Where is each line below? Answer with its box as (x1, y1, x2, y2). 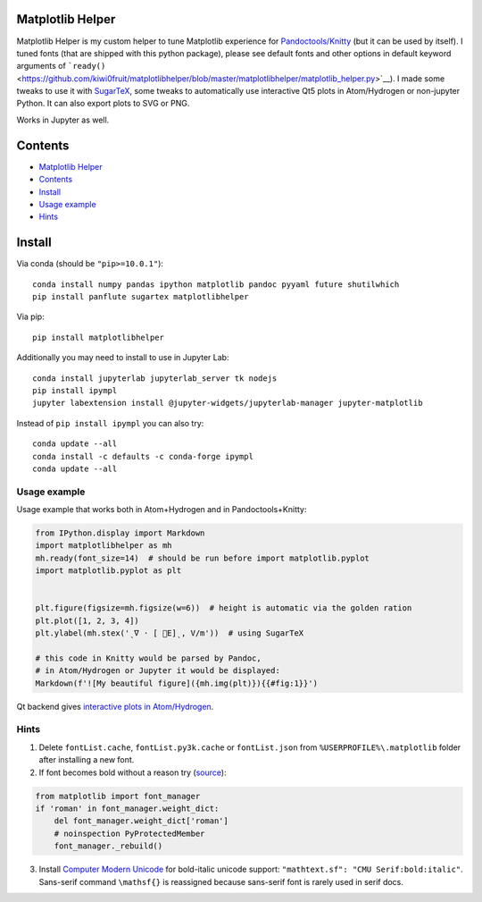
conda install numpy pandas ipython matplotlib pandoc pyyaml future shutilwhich (32, 279, 400, 290)
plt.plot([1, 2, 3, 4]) (35, 615, 140, 626)
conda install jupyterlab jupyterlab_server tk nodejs (32, 373, 278, 384)
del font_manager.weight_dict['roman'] (54, 816, 229, 826)
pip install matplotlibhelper (32, 332, 165, 342)
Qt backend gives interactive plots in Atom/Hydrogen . (16, 701, 214, 712)
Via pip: (16, 311, 45, 322)
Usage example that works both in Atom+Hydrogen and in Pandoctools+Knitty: (16, 504, 307, 515)
